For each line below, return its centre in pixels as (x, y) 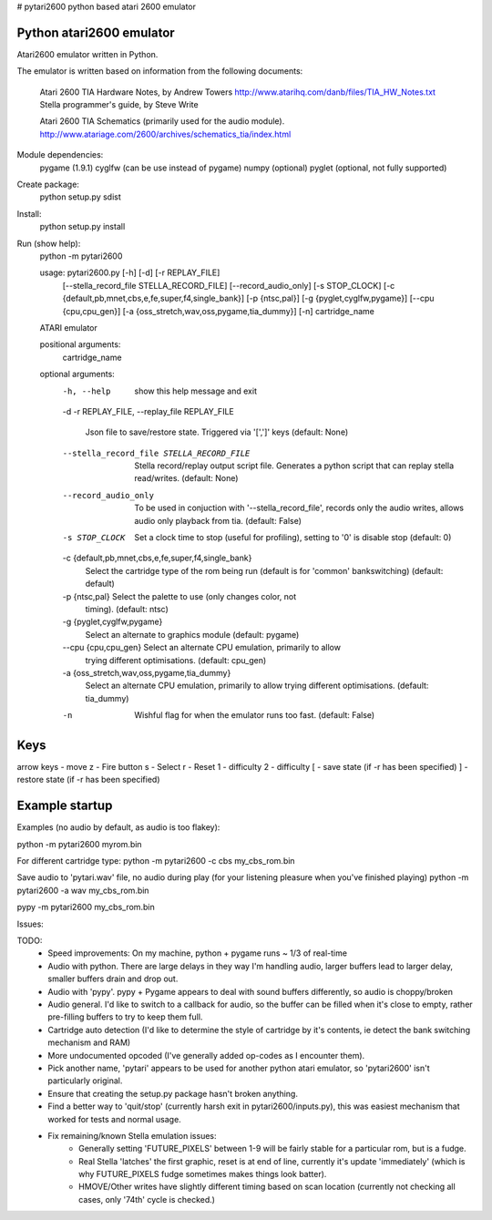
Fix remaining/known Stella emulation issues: (133, 1135)
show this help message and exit (195, 391)
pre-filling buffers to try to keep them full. (125, 1017)
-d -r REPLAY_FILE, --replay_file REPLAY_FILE (148, 411)
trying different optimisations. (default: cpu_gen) (176, 660)
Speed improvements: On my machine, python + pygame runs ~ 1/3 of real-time (198, 953)
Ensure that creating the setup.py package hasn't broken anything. (173, 1093)
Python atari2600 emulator (96, 32)
